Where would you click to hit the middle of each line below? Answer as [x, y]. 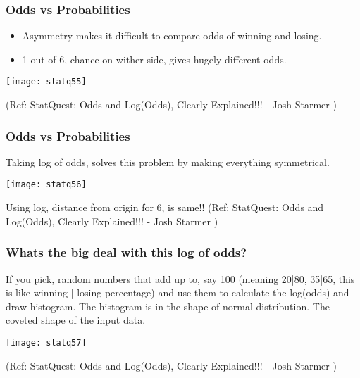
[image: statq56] [46, 185]
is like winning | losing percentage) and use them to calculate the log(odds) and [178, 292]
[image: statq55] [46, 82]
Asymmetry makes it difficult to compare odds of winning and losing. [172, 36]
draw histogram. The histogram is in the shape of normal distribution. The [168, 306]
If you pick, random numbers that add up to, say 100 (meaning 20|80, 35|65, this [180, 278]
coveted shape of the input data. [76, 320]
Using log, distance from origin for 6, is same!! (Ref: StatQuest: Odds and [165, 207]
